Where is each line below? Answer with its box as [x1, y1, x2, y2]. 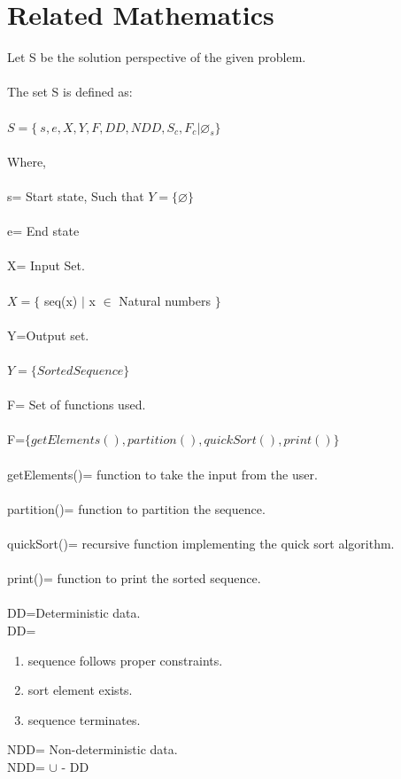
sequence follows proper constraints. [27, 650, 223, 669]
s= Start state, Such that [7, 187, 144, 206]
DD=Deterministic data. [7, 604, 141, 622]
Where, [7, 152, 46, 170]
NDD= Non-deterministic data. [7, 740, 178, 759]
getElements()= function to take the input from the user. [7, 464, 318, 483]
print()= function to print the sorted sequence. [7, 569, 261, 588]
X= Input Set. [7, 256, 85, 275]
